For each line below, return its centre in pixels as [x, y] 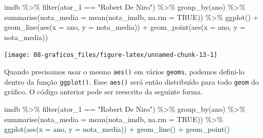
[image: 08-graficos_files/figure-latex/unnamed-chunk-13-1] [111, 55]
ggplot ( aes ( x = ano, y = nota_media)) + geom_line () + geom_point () [117, 129]
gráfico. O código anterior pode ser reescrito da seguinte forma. [104, 92]
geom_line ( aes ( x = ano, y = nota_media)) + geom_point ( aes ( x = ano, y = [125, 27]
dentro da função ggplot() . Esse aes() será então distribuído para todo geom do [131, 81]
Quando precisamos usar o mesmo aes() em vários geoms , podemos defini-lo [124, 72]
